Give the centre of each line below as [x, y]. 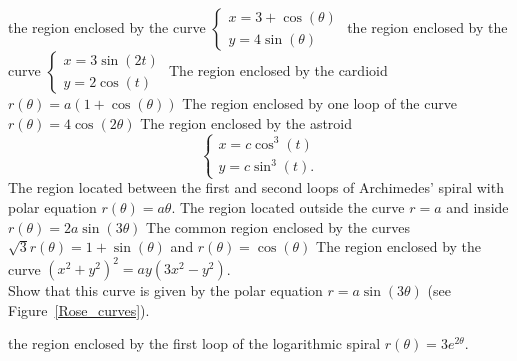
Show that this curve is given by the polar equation [165, 290]
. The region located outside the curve [288, 206]
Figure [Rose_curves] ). [79, 309]
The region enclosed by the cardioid [278, 70]
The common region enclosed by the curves [278, 226]
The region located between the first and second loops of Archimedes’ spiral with [256, 187]
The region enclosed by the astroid [246, 122]
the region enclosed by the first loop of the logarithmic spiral [194, 343]
